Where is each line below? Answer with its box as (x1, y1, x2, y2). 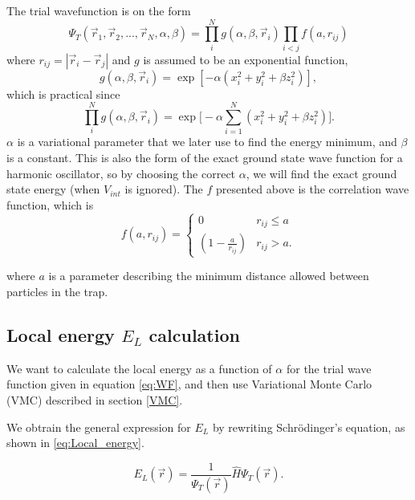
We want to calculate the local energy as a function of (6, 360, 272, 376)
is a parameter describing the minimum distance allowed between (48, 267, 369, 284)
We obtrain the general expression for (6, 418, 191, 435)
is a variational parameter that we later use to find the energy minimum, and (17, 133, 397, 150)
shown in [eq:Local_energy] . (6, 434, 144, 451)
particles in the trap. (6, 283, 108, 300)
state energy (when (6, 181, 100, 197)
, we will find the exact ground (246, 165, 397, 181)
